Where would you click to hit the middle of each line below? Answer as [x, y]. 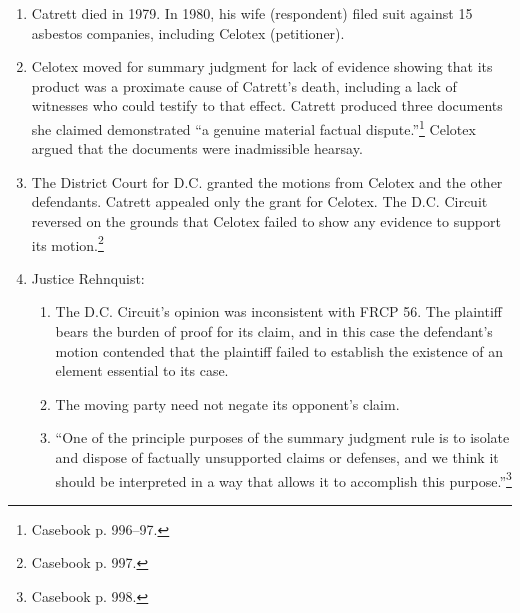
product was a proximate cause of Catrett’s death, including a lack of [244, 85]
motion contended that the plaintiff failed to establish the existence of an [279, 350]
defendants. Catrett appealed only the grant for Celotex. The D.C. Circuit [259, 201]
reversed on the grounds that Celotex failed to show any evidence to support [266, 221]
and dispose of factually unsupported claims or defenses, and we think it [277, 457]
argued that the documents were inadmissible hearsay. [197, 148]
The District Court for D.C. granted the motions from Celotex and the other [267, 181]
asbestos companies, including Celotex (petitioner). [188, 32]
